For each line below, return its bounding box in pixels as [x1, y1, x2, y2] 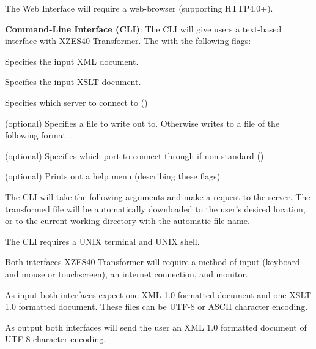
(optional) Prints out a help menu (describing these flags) [5, 170, 221, 182]
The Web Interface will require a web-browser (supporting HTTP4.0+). [5, 2, 273, 14]
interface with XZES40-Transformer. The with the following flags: [5, 34, 251, 47]
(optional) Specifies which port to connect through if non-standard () [5, 149, 264, 162]
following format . [5, 129, 72, 141]
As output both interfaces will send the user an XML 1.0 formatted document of [5, 320, 307, 333]
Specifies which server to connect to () [5, 96, 148, 108]
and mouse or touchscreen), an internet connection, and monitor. [5, 267, 248, 280]
